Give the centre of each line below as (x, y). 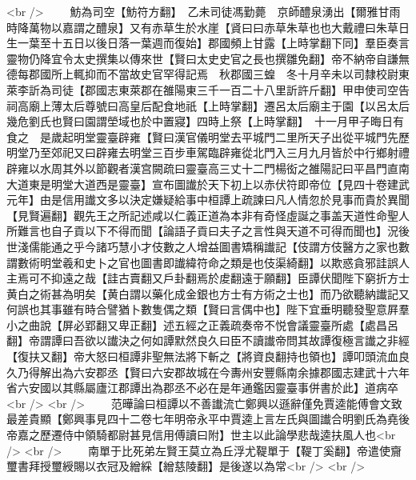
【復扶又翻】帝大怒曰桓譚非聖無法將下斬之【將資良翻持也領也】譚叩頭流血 (202, 356)
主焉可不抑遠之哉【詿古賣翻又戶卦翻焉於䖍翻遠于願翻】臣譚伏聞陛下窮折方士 (208, 278)
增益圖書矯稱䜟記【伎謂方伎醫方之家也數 (303, 246)
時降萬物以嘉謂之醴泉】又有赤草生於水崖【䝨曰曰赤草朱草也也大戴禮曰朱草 (202, 27)
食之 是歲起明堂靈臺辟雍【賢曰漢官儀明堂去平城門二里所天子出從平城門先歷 (208, 136)
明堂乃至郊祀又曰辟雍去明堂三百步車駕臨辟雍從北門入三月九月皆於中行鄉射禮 (208, 152)
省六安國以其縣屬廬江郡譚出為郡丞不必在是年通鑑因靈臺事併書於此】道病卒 (202, 388)
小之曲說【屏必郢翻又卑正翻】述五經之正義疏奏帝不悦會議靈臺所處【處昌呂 (202, 324)
